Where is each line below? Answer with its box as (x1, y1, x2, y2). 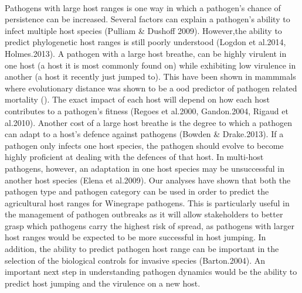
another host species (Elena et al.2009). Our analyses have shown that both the (5, 173, 291, 186)
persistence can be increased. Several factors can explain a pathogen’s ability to (5, 13, 290, 25)
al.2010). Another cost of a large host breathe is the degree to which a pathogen (5, 116, 292, 128)
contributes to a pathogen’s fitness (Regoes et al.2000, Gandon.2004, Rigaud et (5, 104, 289, 117)
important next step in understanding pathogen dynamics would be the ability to (5, 265, 297, 278)
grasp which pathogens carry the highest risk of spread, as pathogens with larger (5, 219, 294, 231)
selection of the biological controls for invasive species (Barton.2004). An (5, 254, 266, 266)
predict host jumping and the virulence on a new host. (5, 277, 201, 289)
